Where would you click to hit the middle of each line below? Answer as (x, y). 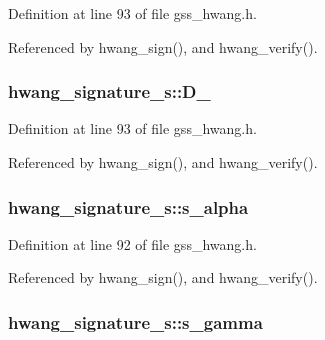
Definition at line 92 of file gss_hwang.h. (132, 243)
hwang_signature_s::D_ (109, 91)
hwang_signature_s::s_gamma (135, 321)
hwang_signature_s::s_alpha (128, 206)
